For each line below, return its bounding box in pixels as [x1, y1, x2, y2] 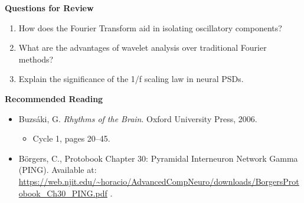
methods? [18, 53, 54, 65]
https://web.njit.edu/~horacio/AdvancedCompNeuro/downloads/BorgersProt [18, 175, 299, 187]
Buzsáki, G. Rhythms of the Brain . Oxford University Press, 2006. [18, 112, 257, 125]
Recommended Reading [5, 92, 103, 104]
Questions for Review [5, 2, 94, 14]
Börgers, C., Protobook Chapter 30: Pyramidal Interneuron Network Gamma [18, 152, 298, 164]
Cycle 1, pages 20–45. [32, 132, 110, 145]
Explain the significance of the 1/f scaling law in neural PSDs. [18, 73, 244, 85]
